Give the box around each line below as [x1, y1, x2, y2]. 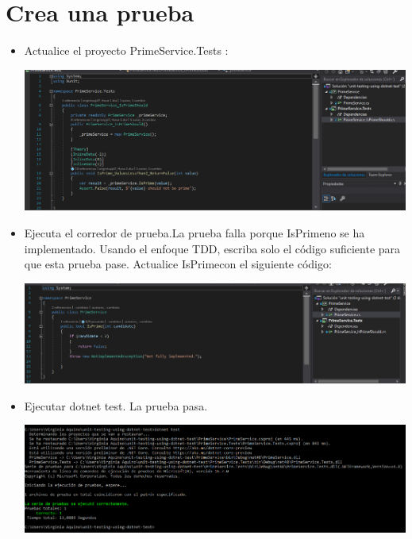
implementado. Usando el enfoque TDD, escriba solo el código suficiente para [24, 240, 401, 256]
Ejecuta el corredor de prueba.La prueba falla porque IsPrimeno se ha [24, 225, 365, 241]
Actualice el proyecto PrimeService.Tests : [24, 42, 229, 59]
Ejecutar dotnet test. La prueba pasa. [24, 397, 208, 414]
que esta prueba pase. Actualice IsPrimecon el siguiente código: [24, 256, 332, 272]
